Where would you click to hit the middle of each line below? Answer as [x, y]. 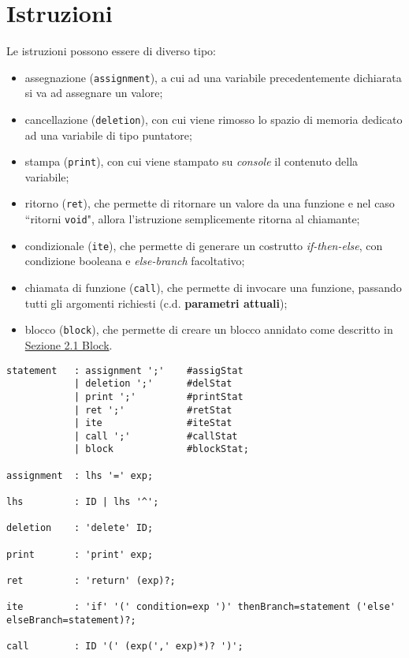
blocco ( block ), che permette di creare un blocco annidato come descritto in [209, 329]
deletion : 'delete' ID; [80, 528]
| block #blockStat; [161, 449]
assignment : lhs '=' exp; [80, 475]
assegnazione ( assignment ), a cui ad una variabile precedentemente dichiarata [213, 77]
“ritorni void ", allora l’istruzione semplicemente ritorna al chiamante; [192, 219]
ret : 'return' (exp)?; [91, 581]
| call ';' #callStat [156, 436]
